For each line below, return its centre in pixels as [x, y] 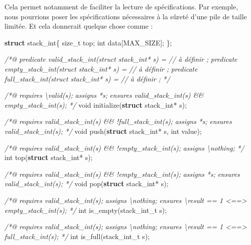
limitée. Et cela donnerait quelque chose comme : [79, 26]
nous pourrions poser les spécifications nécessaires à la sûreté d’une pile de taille [126, 16]
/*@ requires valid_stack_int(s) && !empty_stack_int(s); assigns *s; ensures [122, 174]
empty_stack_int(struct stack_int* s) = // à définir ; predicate [101, 68]
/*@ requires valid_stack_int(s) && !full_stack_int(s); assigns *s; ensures [118, 121]
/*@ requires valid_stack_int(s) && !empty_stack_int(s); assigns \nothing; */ [125, 147]
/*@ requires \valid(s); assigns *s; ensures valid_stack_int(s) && [104, 95]
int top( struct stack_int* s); [49, 157]
